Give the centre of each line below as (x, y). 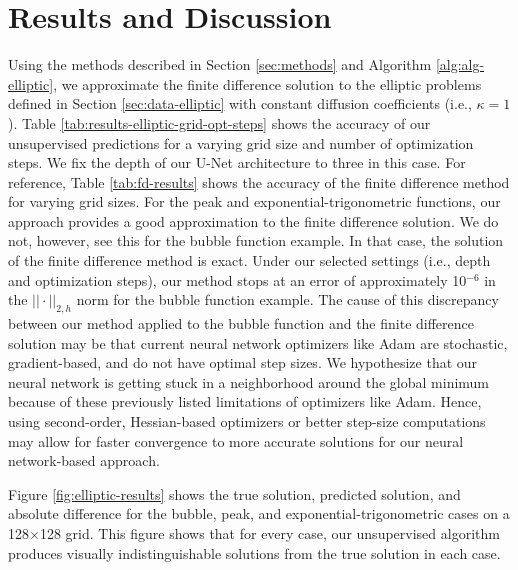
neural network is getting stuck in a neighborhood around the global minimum (249, 381)
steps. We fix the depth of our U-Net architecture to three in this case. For (237, 162)
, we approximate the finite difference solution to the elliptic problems (267, 83)
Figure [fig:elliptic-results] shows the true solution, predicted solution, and (234, 493)
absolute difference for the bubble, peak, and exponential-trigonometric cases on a (259, 513)
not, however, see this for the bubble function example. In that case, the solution (256, 240)
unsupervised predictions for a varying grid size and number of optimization (241, 142)
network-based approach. (84, 460)
